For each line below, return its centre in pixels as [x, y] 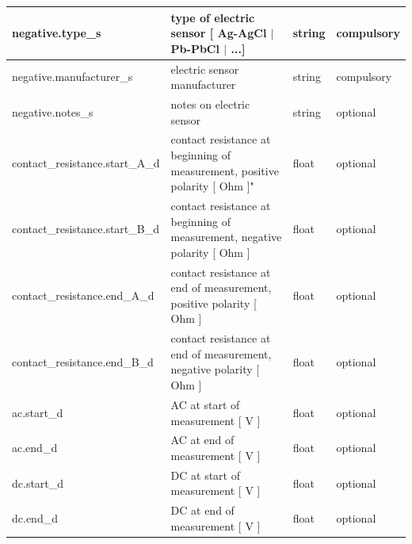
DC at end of [202, 510]
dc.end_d [35, 518]
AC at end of [202, 440]
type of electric [213, 17]
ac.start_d [38, 412]
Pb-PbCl [195, 48]
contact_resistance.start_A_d [86, 162]
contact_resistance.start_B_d [86, 229]
